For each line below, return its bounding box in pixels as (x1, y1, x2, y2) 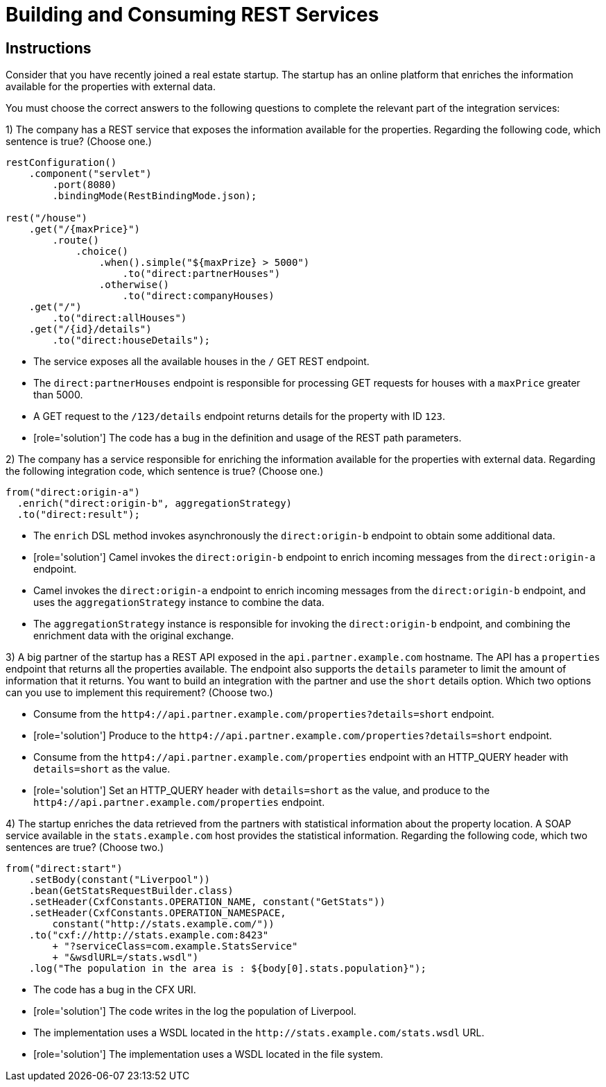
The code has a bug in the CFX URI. (33, 984, 196, 996)
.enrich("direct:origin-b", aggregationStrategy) (17, 498, 293, 509)
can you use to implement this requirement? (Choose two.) (6, 686, 273, 699)
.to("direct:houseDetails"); (52, 335, 211, 346)
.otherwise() (98, 279, 170, 291)
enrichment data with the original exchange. (33, 630, 234, 642)
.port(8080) (52, 179, 117, 191)
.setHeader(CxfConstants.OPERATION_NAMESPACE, (28, 907, 286, 919)
